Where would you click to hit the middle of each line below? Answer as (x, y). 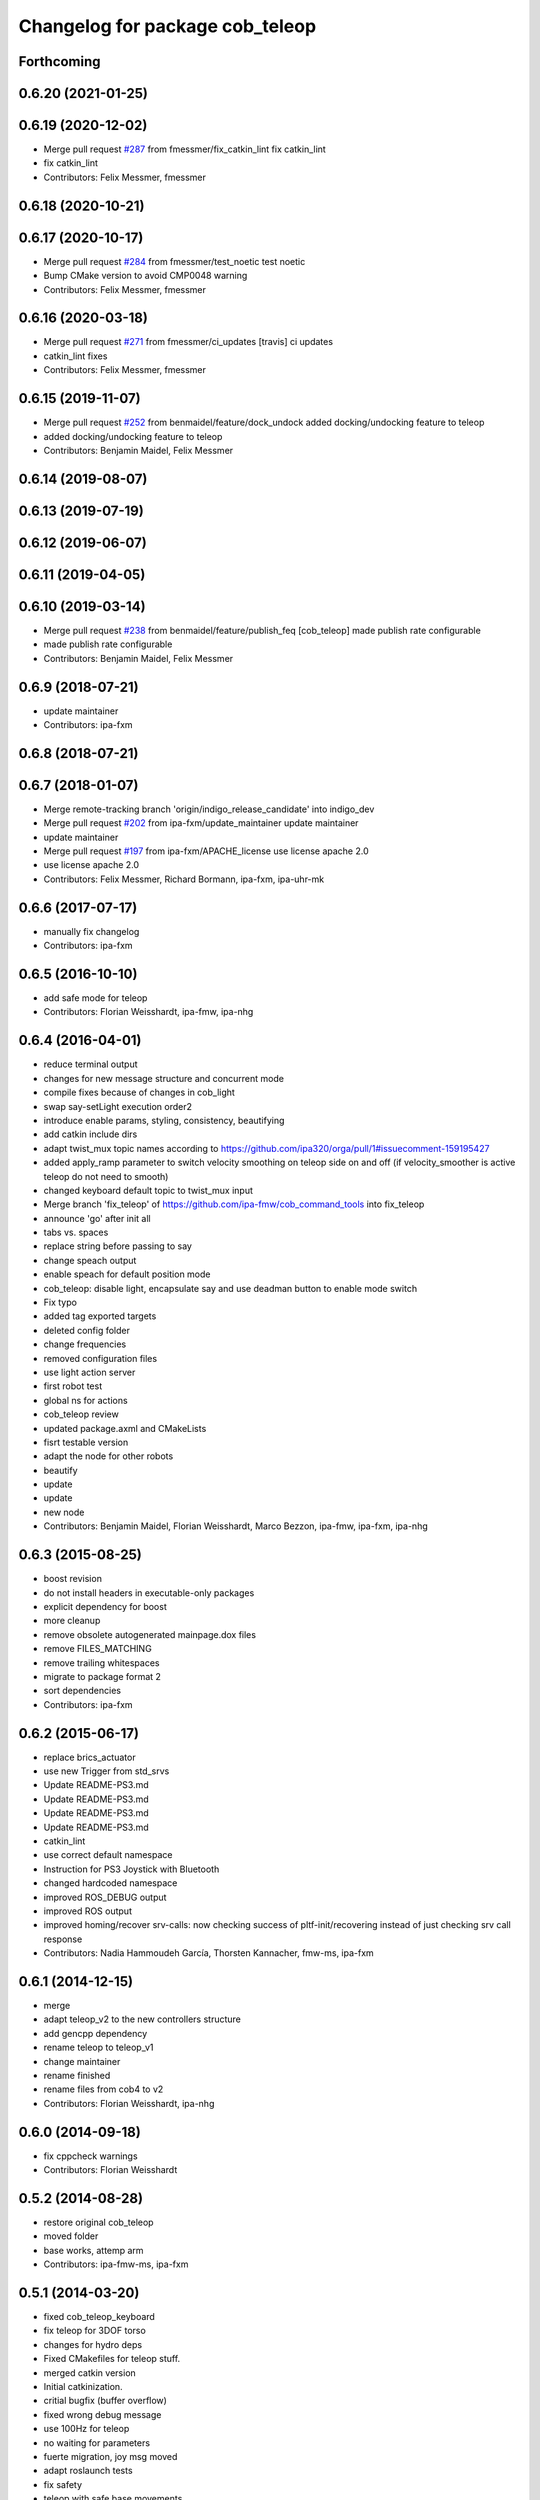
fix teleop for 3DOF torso (95, 2331)
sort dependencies (82, 1691)
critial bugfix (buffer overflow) (105, 2401)
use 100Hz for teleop (86, 2429)
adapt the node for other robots (108, 1456)
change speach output (90, 1260)
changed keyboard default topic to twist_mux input (148, 1190)
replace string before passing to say (117, 1246)
